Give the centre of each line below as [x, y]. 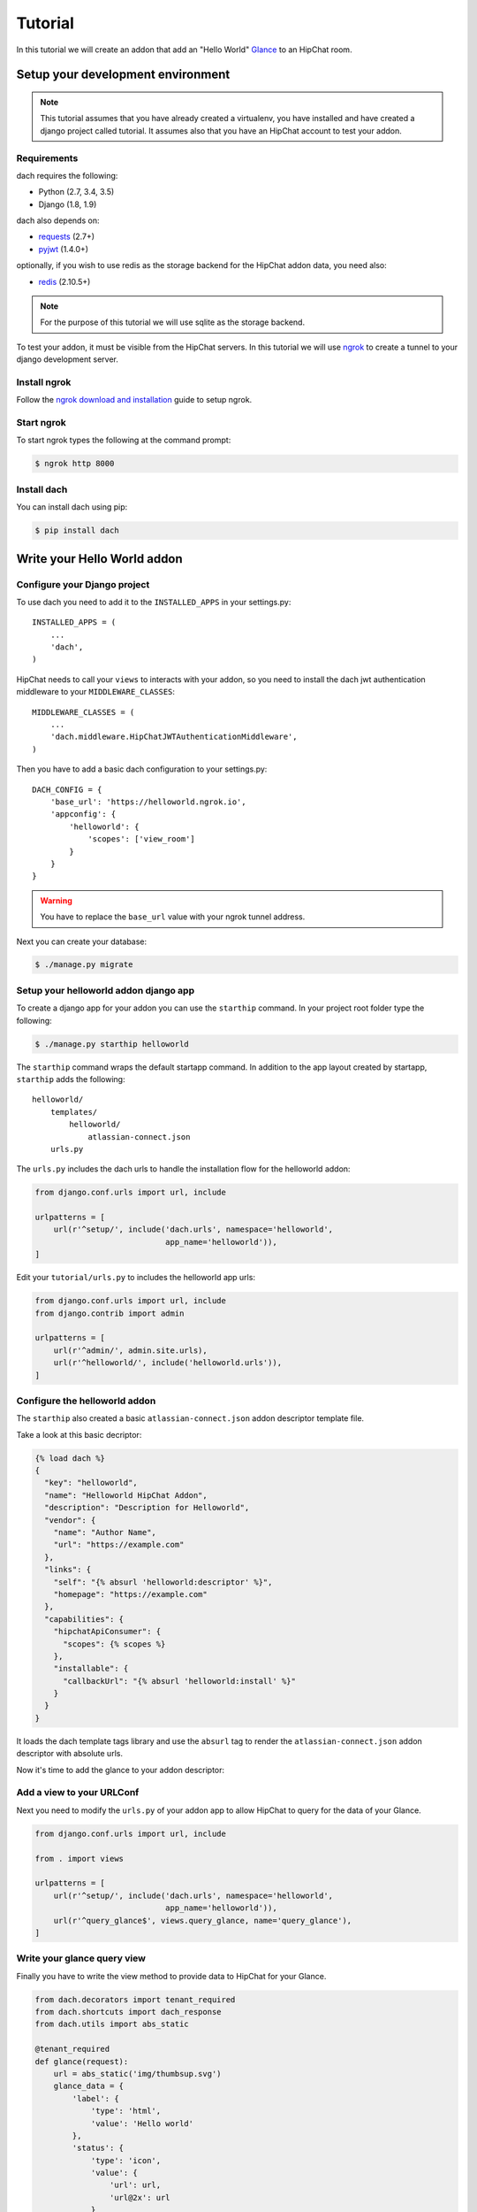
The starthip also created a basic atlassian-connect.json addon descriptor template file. [190, 1418]
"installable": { [91, 1669]
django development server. [68, 359]
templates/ [74, 1112]
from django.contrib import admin [110, 1313]
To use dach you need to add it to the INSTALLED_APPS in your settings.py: [154, 602]
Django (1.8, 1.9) [68, 204]
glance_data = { [88, 2086]
